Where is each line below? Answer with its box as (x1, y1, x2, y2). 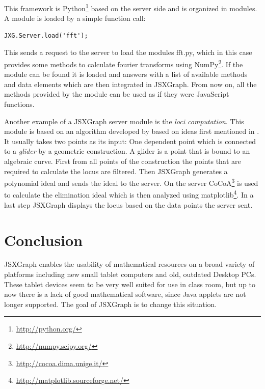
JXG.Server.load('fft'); (4, 32, 88, 39)
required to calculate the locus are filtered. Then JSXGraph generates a (4, 165, 228, 176)
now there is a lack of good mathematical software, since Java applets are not (4, 289, 246, 299)
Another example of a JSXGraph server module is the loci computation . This (4, 116, 244, 126)
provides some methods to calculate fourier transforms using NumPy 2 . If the (4, 58, 243, 69)
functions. (4, 99, 35, 109)
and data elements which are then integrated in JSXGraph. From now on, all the (4, 78, 257, 89)
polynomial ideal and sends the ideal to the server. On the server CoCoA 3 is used (4, 176, 258, 188)
